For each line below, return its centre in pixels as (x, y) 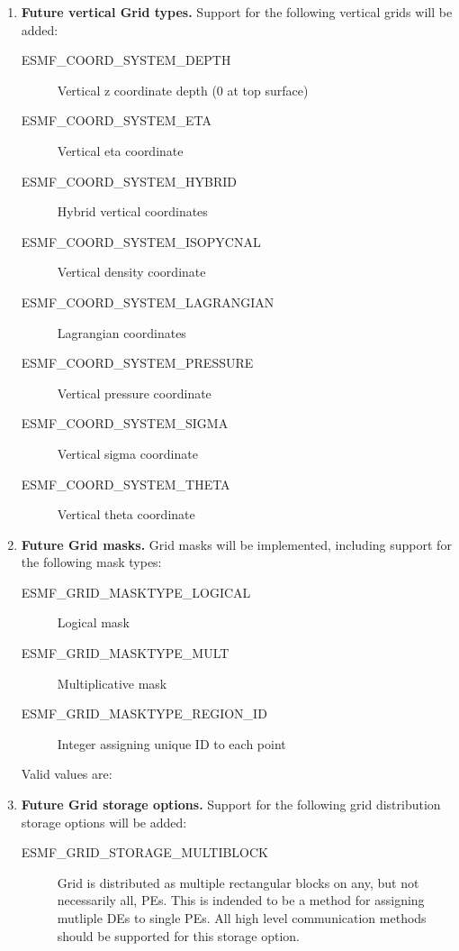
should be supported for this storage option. (178, 935)
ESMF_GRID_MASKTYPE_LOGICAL (136, 592)
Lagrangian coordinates (121, 332)
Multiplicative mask (112, 683)
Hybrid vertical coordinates (132, 211)
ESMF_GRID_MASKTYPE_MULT (125, 653)
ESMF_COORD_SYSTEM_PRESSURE (137, 363)
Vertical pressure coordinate (134, 393)
